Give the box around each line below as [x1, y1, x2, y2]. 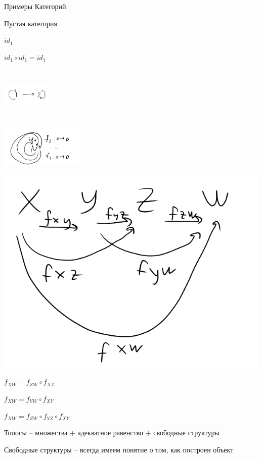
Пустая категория [4, 18, 58, 28]
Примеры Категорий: [4, 1, 68, 11]
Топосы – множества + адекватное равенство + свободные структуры [4, 427, 220, 438]
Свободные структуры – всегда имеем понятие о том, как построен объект [4, 444, 234, 454]
